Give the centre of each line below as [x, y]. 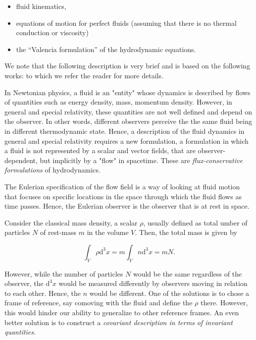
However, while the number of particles [64, 273]
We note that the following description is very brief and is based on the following [127, 66]
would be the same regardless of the [187, 273]
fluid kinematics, [41, 6]
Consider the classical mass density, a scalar [71, 222]
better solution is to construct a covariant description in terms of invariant [119, 322]
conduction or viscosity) [52, 32]
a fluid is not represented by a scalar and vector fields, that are [100, 150]
